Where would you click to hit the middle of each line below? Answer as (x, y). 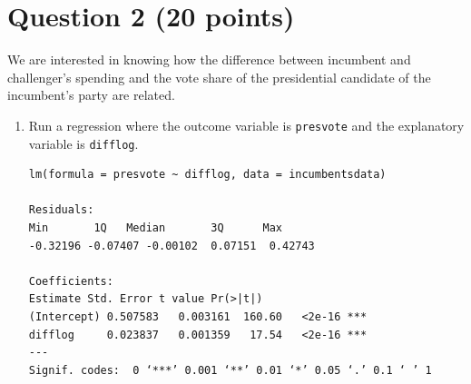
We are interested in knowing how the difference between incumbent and (209, 59)
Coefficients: (71, 281)
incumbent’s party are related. (91, 95)
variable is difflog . (83, 143)
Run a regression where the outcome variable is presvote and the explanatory (246, 125)
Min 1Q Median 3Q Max (155, 228)
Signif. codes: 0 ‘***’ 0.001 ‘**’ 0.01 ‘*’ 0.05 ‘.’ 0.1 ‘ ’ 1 (230, 370)
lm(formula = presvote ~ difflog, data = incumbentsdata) (207, 175)
